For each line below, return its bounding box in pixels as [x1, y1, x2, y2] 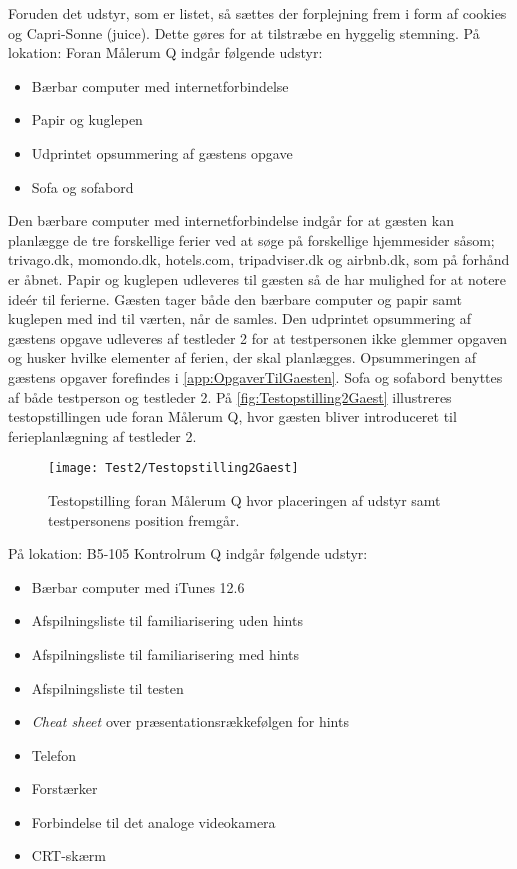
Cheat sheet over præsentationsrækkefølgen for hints [31, 711, 349, 732]
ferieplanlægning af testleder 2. [8, 425, 197, 446]
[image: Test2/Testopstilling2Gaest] [48, 461, 299, 476]
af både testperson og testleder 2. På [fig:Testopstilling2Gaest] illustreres [8, 386, 452, 407]
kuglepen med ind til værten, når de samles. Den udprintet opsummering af [8, 308, 471, 329]
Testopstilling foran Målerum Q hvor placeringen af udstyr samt [48, 489, 441, 510]
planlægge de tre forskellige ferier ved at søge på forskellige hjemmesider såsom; [8, 229, 495, 250]
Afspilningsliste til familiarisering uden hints [31, 610, 303, 631]
